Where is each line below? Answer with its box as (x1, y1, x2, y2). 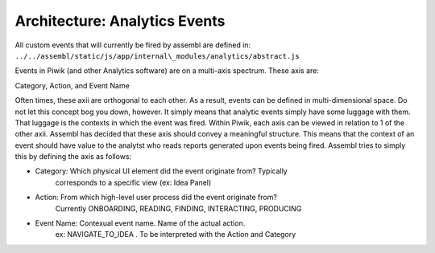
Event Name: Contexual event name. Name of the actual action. (35, 218, 246, 228)
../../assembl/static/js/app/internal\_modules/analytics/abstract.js (14, 51, 300, 60)
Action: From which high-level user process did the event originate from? (35, 193, 278, 202)
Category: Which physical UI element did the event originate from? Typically (35, 166, 288, 176)
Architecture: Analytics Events (14, 12, 226, 30)
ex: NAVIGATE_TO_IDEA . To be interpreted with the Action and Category (55, 230, 296, 239)
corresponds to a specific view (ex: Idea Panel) (55, 178, 212, 187)
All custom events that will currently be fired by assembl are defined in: (14, 40, 251, 50)
